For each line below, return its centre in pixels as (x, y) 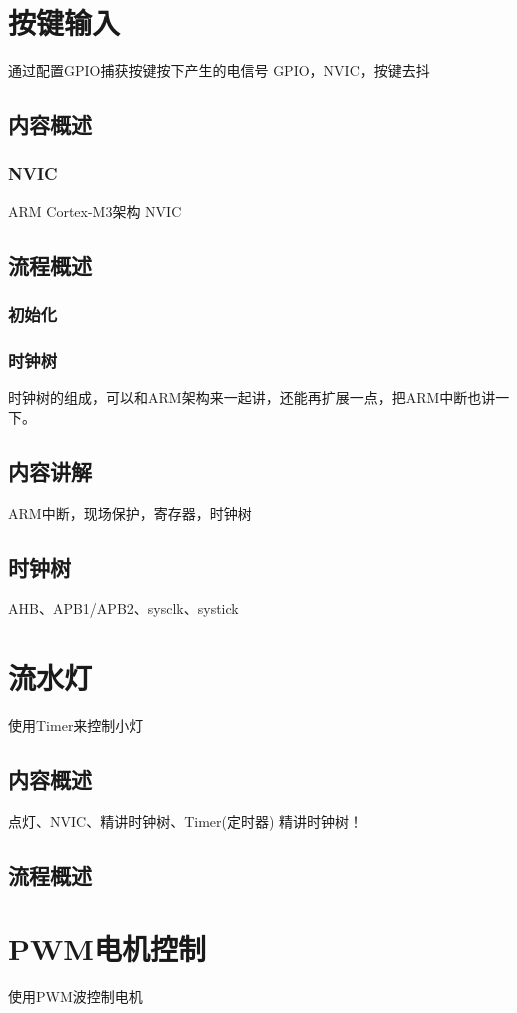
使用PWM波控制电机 (75, 996)
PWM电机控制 (107, 948)
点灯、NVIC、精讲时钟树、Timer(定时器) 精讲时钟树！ (186, 820)
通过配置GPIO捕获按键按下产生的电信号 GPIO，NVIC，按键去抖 (219, 70)
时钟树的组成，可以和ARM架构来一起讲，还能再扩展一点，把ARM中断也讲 (252, 397)
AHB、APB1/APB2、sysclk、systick (123, 608)
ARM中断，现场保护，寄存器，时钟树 (130, 512)
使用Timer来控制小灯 (76, 725)
